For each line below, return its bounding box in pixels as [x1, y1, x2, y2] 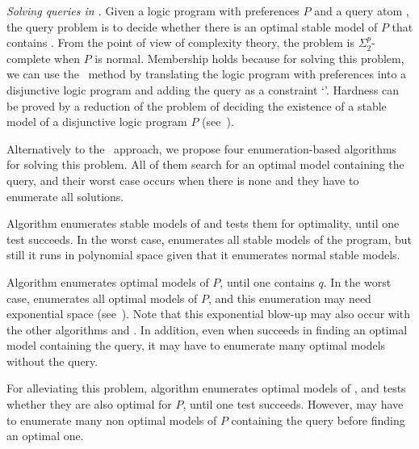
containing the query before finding [231, 411, 405, 428]
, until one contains [220, 273, 315, 290]
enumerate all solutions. [6, 187, 124, 204]
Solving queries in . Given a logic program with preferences [6, 2, 300, 19]
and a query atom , [314, 2, 409, 19]
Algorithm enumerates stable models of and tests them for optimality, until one [6, 215, 400, 232]
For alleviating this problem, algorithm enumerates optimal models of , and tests [6, 380, 406, 397]
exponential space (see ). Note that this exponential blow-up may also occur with [6, 305, 411, 322]
